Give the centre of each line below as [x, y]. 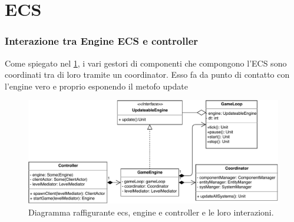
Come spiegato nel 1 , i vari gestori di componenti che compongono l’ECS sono [146, 63]
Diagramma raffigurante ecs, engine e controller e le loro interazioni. [151, 212]
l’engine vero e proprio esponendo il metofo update [96, 86]
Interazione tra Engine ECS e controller [102, 41]
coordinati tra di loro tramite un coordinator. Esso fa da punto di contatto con [147, 74]
